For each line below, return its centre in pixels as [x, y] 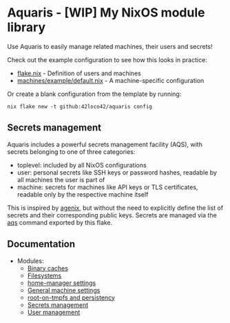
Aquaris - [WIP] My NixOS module [106, 13]
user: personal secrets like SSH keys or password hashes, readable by [117, 172]
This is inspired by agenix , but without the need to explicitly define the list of [115, 208]
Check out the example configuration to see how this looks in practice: [107, 59]
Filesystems [44, 275]
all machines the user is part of [61, 179]
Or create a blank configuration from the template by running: [94, 94]
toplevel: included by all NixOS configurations [82, 165]
